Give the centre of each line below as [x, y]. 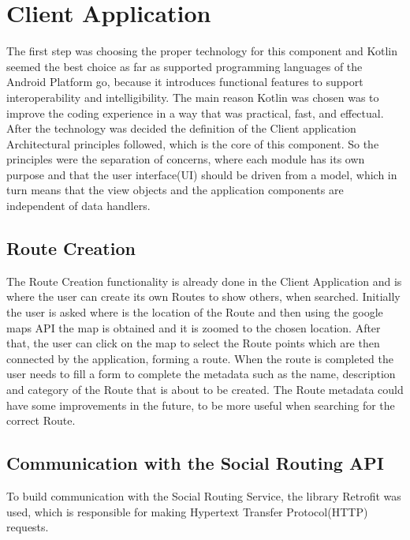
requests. [28, 527]
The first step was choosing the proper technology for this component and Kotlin [202, 51]
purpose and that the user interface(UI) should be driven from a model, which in [202, 174]
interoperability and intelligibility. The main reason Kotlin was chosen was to [193, 97]
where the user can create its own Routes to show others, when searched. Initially [203, 296]
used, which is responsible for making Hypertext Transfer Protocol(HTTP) [187, 511]
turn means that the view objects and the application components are [175, 190]
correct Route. [41, 420]
